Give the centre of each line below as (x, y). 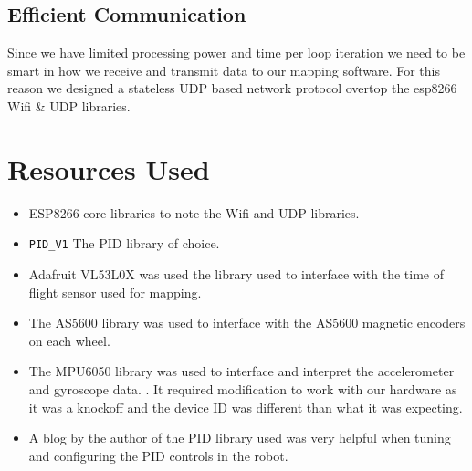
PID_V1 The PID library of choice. (124, 243)
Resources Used (109, 168)
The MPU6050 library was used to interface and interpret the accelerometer (241, 371)
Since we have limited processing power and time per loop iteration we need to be (236, 52)
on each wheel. (69, 340)
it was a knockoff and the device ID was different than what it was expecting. (246, 407)
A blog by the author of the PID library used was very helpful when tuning (240, 438)
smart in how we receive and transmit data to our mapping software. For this (224, 70)
